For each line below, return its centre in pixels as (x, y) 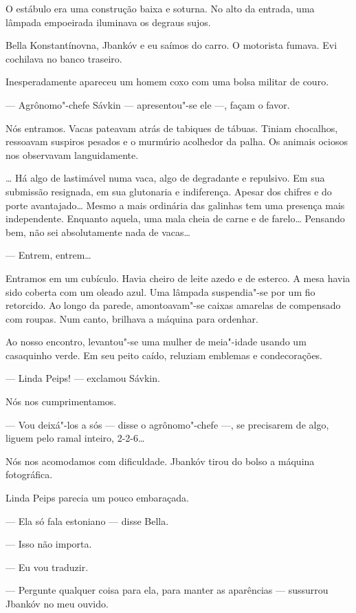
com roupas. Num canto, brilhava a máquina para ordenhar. (132, 318)
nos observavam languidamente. (72, 154)
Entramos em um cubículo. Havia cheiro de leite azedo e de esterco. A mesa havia (178, 278)
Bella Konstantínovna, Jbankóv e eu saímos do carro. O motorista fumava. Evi (171, 45)
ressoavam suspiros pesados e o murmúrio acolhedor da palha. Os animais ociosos (177, 141)
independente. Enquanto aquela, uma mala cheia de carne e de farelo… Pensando (175, 218)
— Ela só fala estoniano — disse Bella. (87, 520)
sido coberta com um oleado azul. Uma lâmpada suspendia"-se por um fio (160, 291)
